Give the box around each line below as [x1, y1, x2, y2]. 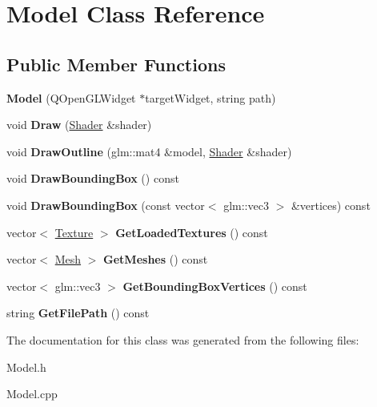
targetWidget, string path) [145, 89, 276, 106]
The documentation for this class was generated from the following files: [6, 331, 359, 348]
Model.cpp [6, 385, 58, 402]
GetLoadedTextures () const [115, 224, 268, 240]
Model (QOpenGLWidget [6, 89, 136, 106]
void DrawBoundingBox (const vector [6, 196, 205, 213]
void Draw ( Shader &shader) [6, 116, 152, 133]
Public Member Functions [6, 51, 226, 76]
